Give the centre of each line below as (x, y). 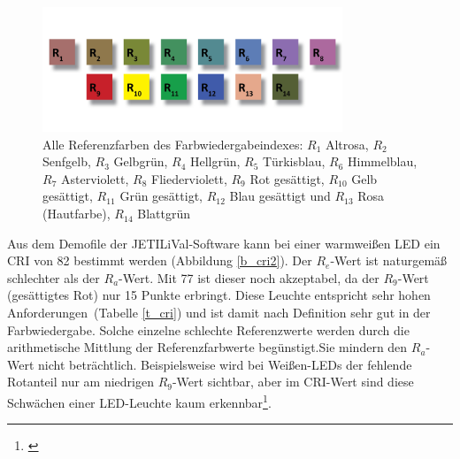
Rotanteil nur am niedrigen (80, 382)
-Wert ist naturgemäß (389, 260)
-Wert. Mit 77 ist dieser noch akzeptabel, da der (249, 277)
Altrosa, (347, 144)
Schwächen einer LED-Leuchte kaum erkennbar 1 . (139, 401)
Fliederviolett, (189, 178)
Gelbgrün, (141, 161)
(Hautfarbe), (77, 214)
